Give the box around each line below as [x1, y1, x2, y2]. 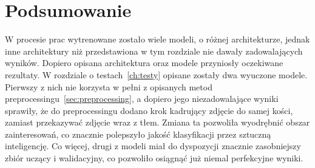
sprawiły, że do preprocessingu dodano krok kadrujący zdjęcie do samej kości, [5, 104, 293, 116]
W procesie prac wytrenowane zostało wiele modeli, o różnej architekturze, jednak [5, 33, 310, 45]
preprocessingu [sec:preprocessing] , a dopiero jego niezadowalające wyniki [5, 92, 279, 105]
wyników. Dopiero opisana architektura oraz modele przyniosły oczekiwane [5, 56, 283, 69]
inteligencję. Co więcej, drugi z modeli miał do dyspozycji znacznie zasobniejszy [5, 139, 301, 152]
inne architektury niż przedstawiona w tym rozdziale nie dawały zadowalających [5, 44, 303, 57]
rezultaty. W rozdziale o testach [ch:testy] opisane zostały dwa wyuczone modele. [5, 68, 308, 81]
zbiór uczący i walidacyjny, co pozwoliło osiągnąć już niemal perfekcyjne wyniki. [5, 152, 303, 164]
